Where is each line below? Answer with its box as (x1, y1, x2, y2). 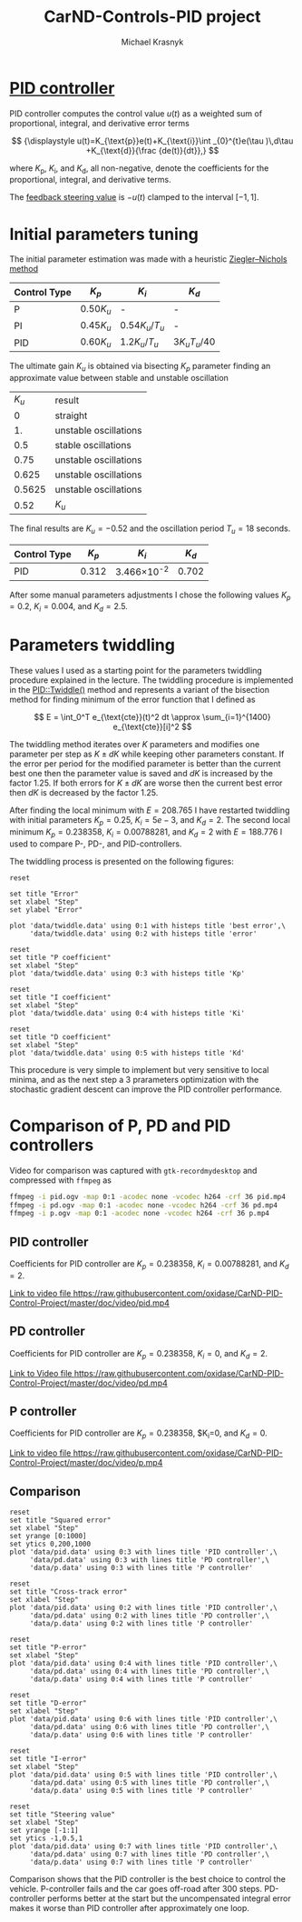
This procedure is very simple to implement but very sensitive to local (9, 1064, 269, 1075)
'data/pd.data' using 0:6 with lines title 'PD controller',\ (29, 1722, 270, 1731)
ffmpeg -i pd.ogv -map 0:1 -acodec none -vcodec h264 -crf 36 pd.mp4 (9, 1200, 278, 1210)
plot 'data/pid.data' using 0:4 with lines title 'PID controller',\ (9, 1658, 278, 1667)
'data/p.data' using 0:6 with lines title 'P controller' (29, 1730, 254, 1739)
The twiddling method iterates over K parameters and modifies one (9, 739, 260, 750)
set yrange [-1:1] (9, 1826, 79, 1835)
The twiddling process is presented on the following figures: (9, 856, 234, 866)
